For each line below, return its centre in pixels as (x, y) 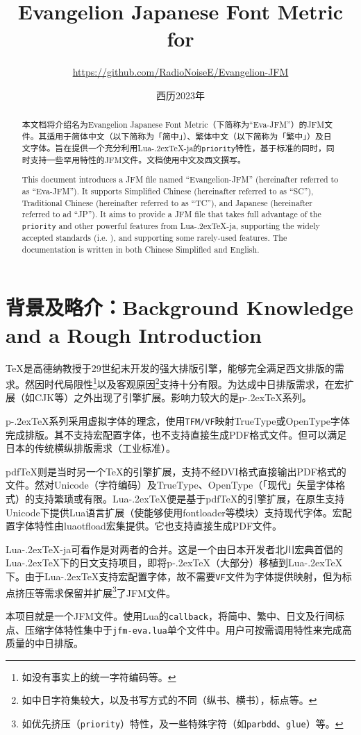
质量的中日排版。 (44, 643)
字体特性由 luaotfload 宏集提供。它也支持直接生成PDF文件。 (149, 526)
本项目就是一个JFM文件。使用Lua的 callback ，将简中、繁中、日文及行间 (170, 615)
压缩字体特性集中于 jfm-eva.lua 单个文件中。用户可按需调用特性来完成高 (188, 629)
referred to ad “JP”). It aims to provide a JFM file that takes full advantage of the (171, 214)
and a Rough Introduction (134, 334)
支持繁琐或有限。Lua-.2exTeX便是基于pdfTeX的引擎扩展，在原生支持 (190, 498)
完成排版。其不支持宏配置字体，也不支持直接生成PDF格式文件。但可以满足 (176, 434)
